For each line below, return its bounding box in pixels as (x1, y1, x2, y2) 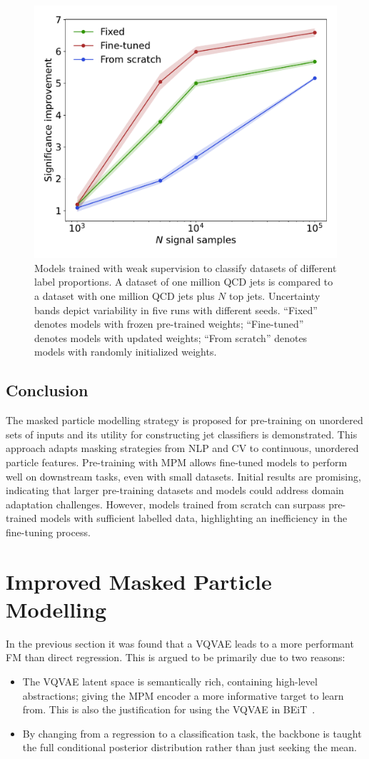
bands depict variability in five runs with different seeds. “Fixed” (34, 302, 318, 317)
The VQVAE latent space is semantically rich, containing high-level (22, 673, 318, 688)
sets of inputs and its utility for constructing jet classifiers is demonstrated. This (6, 426, 358, 441)
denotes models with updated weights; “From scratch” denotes (34, 330, 308, 345)
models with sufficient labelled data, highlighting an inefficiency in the (40, 511, 348, 526)
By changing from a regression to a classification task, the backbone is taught (22, 725, 362, 740)
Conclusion (6, 379, 89, 401)
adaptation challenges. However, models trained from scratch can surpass (6, 496, 325, 511)
